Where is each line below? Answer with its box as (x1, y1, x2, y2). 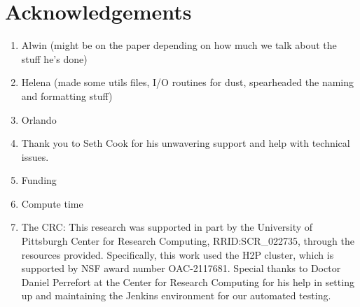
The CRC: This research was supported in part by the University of (21, 220, 313, 234)
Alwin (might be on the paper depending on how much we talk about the (21, 38, 337, 52)
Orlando (21, 112, 57, 127)
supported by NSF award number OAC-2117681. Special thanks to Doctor (21, 261, 341, 276)
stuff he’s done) (21, 51, 88, 66)
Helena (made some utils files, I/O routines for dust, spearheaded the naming (21, 75, 354, 90)
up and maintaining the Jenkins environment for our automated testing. (21, 288, 331, 303)
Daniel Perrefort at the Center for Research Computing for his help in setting (21, 274, 354, 289)
